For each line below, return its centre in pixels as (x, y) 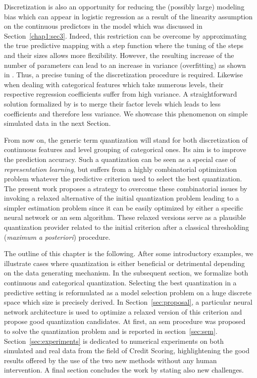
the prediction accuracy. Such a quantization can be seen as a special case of (120, 159)
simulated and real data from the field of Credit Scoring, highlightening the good (127, 351)
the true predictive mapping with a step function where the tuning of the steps (124, 45)
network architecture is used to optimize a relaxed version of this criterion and (123, 311)
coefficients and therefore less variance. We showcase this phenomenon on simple (126, 113)
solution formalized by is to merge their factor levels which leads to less (112, 103)
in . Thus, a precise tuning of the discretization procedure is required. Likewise (124, 75)
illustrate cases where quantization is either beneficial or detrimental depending (125, 263)
